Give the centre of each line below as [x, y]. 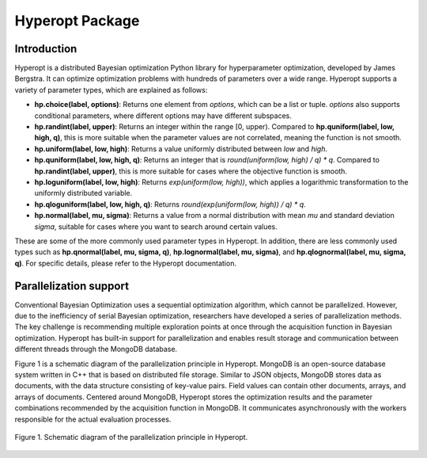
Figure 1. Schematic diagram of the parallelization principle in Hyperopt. [131, 437]
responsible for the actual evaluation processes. [93, 419]
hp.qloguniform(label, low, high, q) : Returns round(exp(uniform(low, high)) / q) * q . [170, 204]
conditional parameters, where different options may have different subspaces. [163, 116]
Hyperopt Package [77, 21]
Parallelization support [72, 286]
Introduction [46, 49]
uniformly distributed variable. [83, 193]
